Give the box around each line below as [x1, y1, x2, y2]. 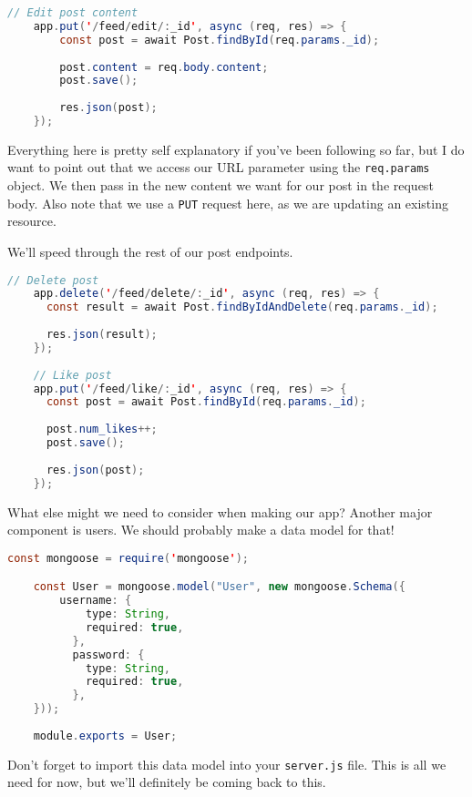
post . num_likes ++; [46, 423, 158, 436]
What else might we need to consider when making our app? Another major [7, 502, 433, 521]
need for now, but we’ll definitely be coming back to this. [7, 772, 326, 792]
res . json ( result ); [46, 328, 158, 342]
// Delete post [7, 273, 99, 287]
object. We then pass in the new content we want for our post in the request [7, 176, 434, 195]
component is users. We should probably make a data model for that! [7, 520, 395, 539]
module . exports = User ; [33, 729, 178, 742]
